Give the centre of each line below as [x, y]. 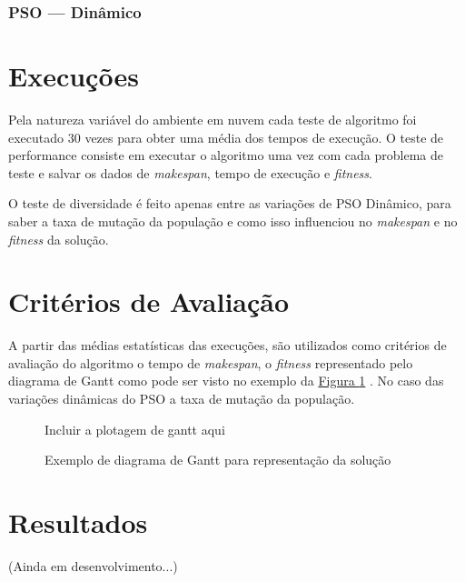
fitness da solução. [59, 239]
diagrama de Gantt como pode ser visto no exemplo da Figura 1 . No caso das [226, 381]
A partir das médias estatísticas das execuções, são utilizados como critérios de [228, 345]
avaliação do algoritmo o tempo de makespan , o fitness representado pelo [211, 362]
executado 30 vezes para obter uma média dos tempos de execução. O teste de [226, 137]
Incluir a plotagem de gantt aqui [135, 429]
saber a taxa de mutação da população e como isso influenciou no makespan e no [233, 221]
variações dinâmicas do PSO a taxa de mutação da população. [182, 399]
